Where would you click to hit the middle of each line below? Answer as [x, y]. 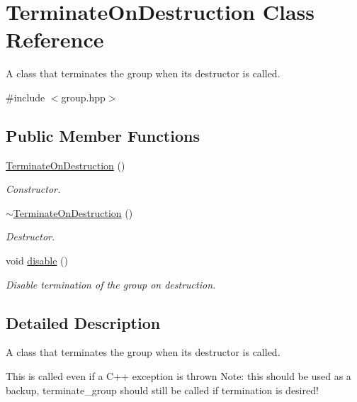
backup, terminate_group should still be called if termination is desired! [162, 390]
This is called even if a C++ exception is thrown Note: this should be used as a [178, 376]
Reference [55, 39]
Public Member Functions [103, 135]
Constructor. [33, 189]
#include [25, 97]
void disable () [37, 261]
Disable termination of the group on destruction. [111, 284]
